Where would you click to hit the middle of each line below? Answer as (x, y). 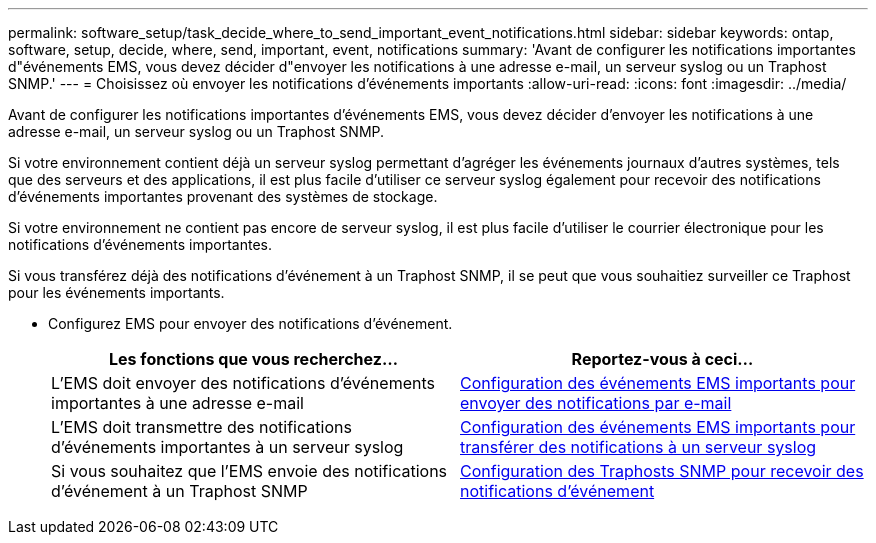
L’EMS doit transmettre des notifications (201, 427)
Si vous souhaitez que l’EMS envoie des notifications (249, 471)
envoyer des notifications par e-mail (596, 403)
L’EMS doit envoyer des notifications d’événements (243, 383)
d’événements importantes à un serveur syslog (227, 447)
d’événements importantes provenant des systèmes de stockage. (223, 196)
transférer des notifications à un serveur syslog (638, 447)
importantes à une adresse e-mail (177, 403)
